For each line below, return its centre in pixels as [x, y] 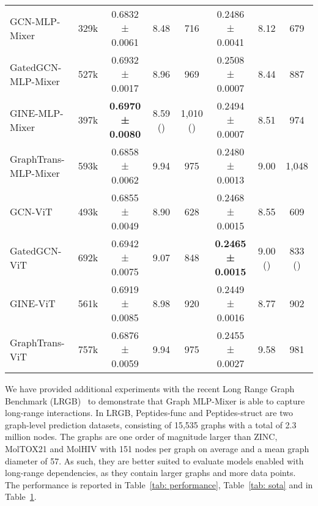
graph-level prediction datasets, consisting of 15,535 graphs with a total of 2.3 [151, 424]
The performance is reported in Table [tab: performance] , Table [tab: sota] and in [159, 484]
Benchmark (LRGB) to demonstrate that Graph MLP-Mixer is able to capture [155, 400]
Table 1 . [21, 497]
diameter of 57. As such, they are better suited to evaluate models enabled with [154, 460]
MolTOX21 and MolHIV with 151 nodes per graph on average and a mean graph [157, 448]
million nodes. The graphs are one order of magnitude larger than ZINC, [141, 437]
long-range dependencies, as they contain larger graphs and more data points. [150, 473]
